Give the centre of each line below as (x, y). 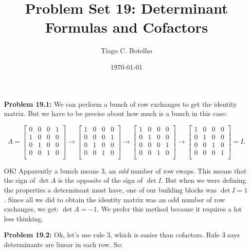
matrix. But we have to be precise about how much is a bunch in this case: (116, 113)
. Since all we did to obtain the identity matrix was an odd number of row (115, 199)
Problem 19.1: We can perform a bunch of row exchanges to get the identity (120, 104)
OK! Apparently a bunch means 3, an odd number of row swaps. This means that (125, 170)
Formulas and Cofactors (126, 27)
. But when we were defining (204, 180)
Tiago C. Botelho (126, 50)
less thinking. (24, 218)
